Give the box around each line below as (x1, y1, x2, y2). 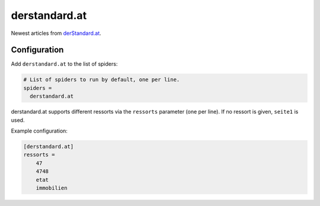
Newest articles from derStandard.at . (11, 30, 102, 37)
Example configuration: (11, 127, 68, 134)
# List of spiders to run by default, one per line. (23, 76, 180, 83)
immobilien (36, 184, 68, 191)
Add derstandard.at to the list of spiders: (11, 60, 118, 67)
